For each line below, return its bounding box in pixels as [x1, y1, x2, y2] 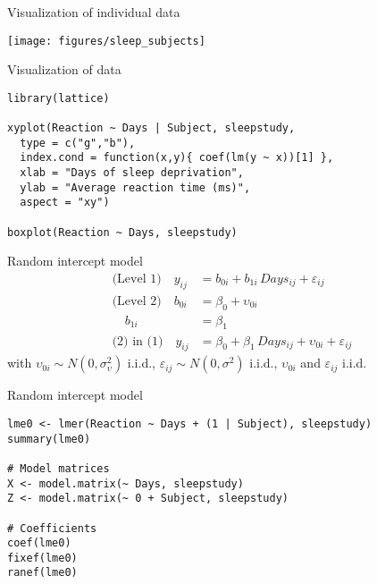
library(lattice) [7, 91, 110, 105]
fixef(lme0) [7, 551, 78, 564]
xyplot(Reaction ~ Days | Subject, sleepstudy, [7, 122, 296, 135]
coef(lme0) [7, 537, 71, 550]
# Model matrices [7, 461, 110, 475]
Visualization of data [7, 60, 121, 79]
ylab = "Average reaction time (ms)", [20, 181, 251, 194]
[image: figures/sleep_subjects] [7, 34, 205, 47]
